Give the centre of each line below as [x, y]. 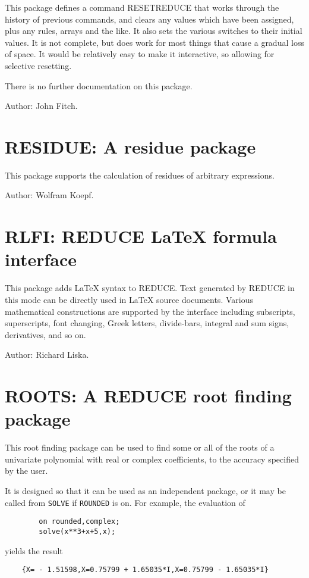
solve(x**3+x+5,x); [77, 531]
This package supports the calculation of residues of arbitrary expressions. [140, 175]
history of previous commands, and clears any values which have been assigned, [149, 19]
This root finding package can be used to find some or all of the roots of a [140, 447]
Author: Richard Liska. [47, 354]
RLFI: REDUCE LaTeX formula [141, 236]
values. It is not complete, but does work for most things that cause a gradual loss [154, 42]
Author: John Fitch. [41, 106]
